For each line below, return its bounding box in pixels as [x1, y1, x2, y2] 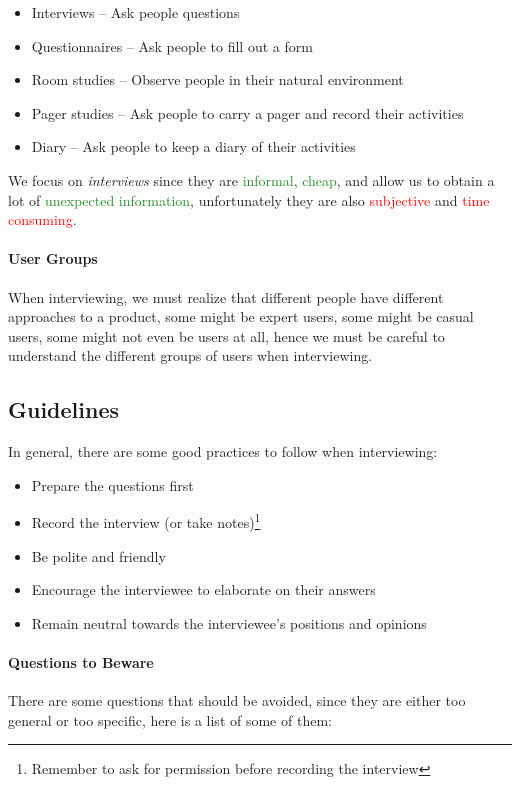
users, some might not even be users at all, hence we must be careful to [8, 325, 445, 346]
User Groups [8, 248, 98, 269]
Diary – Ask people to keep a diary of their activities [31, 136, 356, 157]
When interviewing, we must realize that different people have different [8, 286, 444, 307]
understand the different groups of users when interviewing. [8, 345, 373, 366]
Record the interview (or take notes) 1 [31, 509, 261, 532]
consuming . [8, 209, 77, 230]
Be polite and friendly [31, 545, 166, 566]
